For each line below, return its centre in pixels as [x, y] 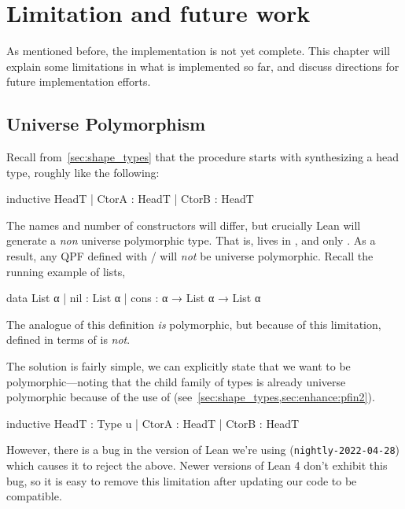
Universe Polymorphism [106, 124]
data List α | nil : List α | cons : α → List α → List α [134, 298]
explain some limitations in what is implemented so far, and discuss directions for [203, 66]
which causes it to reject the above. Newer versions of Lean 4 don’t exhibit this [197, 465]
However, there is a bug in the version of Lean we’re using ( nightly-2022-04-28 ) [203, 450]
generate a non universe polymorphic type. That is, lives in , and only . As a [191, 240]
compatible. [34, 496]
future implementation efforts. [79, 81]
